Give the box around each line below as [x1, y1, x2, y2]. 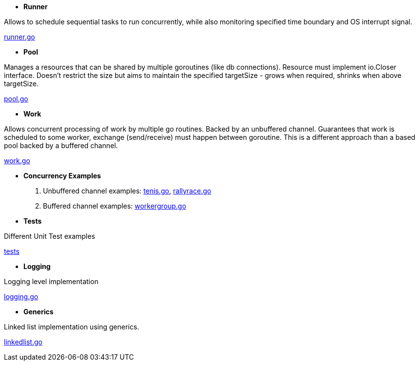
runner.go [4, 33, 35, 41]
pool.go [4, 95, 28, 103]
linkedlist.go [4, 338, 42, 346]
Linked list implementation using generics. [4, 323, 140, 331]
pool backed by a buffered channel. [4, 141, 118, 150]
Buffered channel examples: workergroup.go [43, 202, 186, 210]
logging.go [4, 292, 39, 301]
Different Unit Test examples [4, 232, 95, 240]
